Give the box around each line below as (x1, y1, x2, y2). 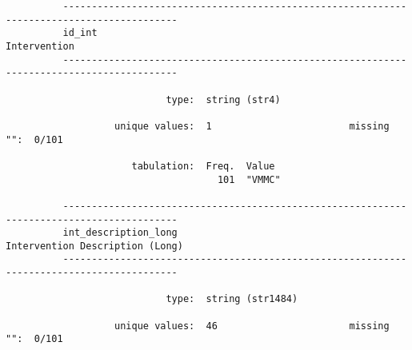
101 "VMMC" (217, 173, 281, 185)
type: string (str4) (166, 93, 281, 105)
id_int (62, 27, 98, 39)
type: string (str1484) (166, 293, 298, 305)
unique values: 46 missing (114, 320, 390, 332)
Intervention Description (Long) (6, 240, 183, 252)
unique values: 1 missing (114, 120, 390, 132)
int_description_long (62, 227, 178, 239)
